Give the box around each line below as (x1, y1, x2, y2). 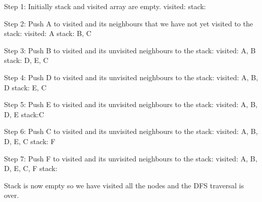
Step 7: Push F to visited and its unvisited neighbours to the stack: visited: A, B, (4, 153, 257, 163)
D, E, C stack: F (4, 136, 55, 146)
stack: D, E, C (4, 55, 49, 65)
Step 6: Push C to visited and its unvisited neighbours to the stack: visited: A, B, (4, 126, 258, 137)
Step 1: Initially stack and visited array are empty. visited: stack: (4, 1, 206, 11)
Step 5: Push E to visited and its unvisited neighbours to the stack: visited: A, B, (4, 99, 257, 110)
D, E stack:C (4, 109, 44, 119)
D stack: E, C (4, 82, 47, 92)
